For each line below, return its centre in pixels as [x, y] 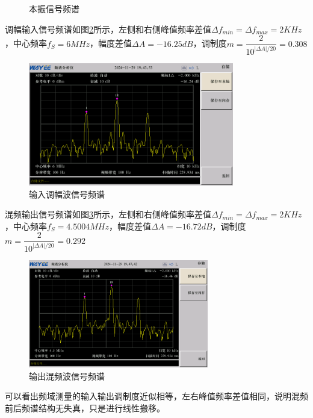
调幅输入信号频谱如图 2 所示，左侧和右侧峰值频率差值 [108, 29]
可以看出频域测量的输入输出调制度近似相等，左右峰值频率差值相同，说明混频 [156, 396]
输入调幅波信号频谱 [67, 194]
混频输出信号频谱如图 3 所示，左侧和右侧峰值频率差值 [108, 214]
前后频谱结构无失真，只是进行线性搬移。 [85, 407]
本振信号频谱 [54, 8]
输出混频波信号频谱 [67, 376]
